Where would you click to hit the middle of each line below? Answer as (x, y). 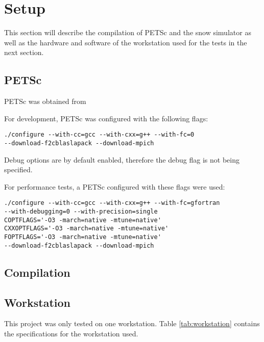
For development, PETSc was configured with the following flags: (106, 118)
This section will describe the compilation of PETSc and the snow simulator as (128, 32)
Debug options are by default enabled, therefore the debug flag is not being (122, 159)
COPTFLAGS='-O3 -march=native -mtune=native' (83, 220)
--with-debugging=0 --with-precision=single (81, 212)
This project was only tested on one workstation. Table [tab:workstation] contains (132, 323)
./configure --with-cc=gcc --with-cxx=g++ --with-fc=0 (99, 135)
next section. (24, 52)
